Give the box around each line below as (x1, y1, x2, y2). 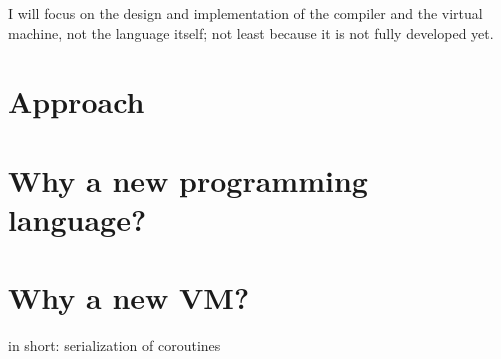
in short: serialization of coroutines (8, 335, 221, 356)
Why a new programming (8, 159, 368, 200)
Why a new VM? (8, 277, 250, 318)
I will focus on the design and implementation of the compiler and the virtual (8, 3, 483, 23)
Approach (8, 81, 145, 122)
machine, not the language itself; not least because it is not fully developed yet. (8, 22, 494, 43)
